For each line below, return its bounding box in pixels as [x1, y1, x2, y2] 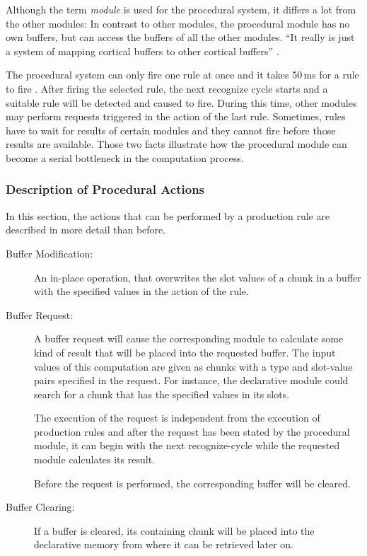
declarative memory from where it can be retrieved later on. [34, 537, 293, 552]
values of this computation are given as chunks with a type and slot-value [34, 359, 353, 373]
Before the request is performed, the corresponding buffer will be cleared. [34, 475, 351, 490]
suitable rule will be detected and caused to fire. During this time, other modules [6, 95, 357, 110]
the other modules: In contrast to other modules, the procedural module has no [6, 16, 350, 30]
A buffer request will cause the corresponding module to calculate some [34, 331, 344, 346]
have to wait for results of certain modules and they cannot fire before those [6, 122, 336, 137]
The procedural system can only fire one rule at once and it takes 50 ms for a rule [6, 67, 359, 82]
